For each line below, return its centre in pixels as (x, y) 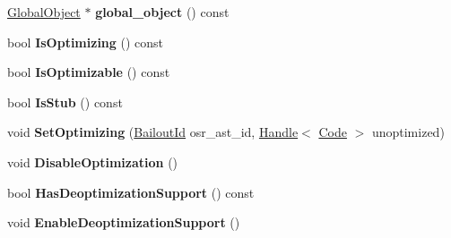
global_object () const (162, 12)
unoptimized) (408, 132)
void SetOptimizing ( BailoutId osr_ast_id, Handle (153, 132)
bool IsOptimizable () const (89, 72)
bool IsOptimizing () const (86, 42)
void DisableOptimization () (93, 161)
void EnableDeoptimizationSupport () (124, 222)
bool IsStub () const (65, 102)
